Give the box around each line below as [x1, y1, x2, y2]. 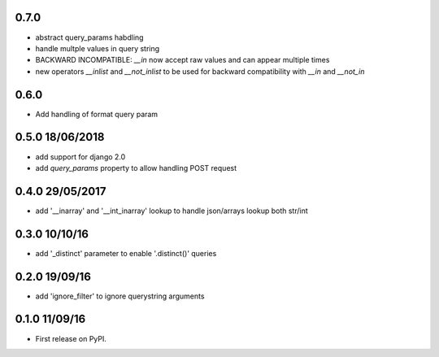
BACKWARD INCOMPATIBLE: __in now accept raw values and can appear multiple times [35, 55, 330, 65]
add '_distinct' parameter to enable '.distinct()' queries [35, 248, 217, 258]
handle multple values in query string [35, 43, 160, 53]
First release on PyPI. [35, 333, 107, 343]
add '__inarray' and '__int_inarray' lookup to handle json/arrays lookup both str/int [35, 206, 308, 216]
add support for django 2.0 [35, 151, 126, 162]
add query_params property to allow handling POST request [35, 163, 237, 172]
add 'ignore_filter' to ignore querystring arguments [35, 291, 205, 301]
